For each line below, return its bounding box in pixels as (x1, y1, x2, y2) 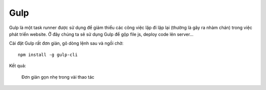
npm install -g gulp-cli (18, 52, 78, 58)
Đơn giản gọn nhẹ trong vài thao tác (21, 74, 95, 80)
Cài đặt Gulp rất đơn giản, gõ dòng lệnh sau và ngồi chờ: (9, 40, 124, 46)
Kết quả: (9, 63, 27, 69)
